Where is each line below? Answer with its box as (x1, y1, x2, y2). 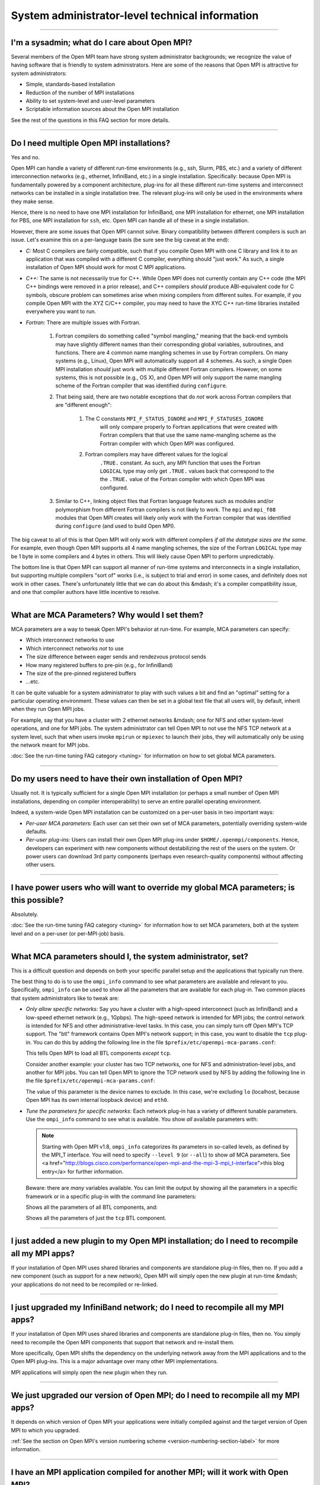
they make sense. (11, 198, 55, 205)
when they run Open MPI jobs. (11, 706, 85, 713)
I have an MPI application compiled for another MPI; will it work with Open (11, 1467, 289, 1477)
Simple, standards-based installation (25, 81, 116, 88)
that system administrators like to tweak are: (11, 994, 119, 1001)
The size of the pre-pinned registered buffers (25, 669, 136, 677)
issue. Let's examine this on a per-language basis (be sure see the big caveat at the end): (11, 236, 229, 244)
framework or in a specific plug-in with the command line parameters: (25, 1193, 197, 1200)
